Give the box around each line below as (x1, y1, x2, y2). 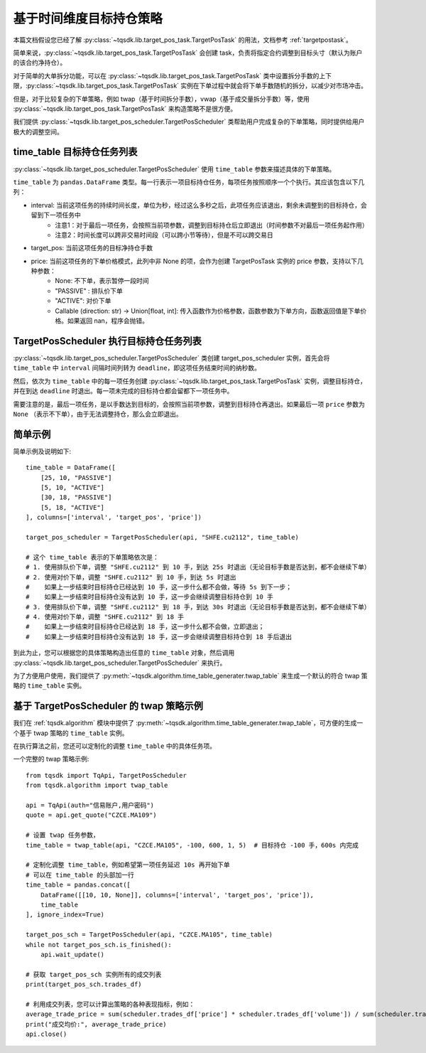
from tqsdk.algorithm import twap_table (26, 781, 168, 789)
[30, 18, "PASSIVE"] (40, 493, 112, 501)
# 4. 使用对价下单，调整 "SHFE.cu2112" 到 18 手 (26, 613, 185, 621)
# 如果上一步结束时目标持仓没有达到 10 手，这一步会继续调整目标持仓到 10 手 (26, 593, 273, 601)
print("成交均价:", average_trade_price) (26, 1020, 167, 1028)
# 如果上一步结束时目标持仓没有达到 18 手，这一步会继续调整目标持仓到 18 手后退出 (26, 633, 293, 641)
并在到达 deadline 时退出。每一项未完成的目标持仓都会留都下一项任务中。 (13, 387, 234, 395)
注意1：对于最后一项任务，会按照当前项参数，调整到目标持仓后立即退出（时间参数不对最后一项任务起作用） (55, 220, 368, 229)
